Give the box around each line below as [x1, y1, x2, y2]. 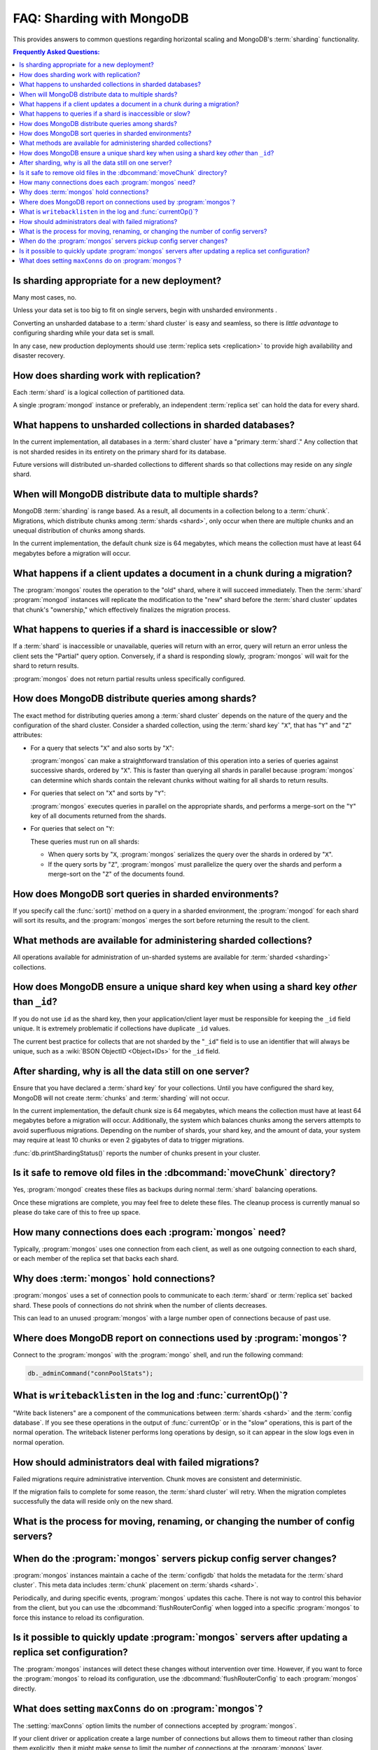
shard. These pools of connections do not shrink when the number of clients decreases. [13, 1301, 267, 1309]
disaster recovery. [13, 351, 66, 360]
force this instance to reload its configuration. [13, 1613, 145, 1622]
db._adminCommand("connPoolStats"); [27, 1369, 154, 1378]
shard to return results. [13, 661, 79, 670]
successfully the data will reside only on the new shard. [13, 1497, 174, 1506]
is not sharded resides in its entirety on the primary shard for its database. [13, 447, 227, 456]
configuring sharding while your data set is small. [13, 329, 155, 337]
